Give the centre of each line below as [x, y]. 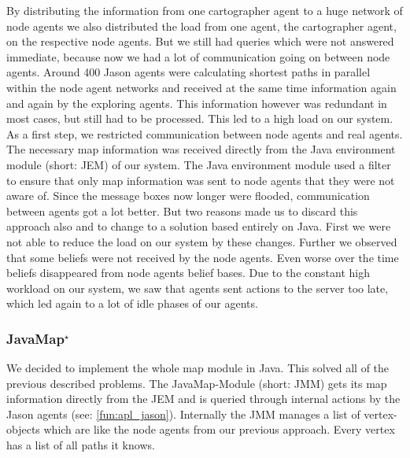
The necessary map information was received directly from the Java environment [201, 149]
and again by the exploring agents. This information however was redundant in [197, 103]
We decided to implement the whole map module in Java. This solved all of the [198, 368]
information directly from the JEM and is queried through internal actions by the [203, 399]
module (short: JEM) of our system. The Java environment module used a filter [199, 164]
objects [23, 429]
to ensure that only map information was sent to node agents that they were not [201, 180]
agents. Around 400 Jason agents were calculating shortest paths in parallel [188, 72]
